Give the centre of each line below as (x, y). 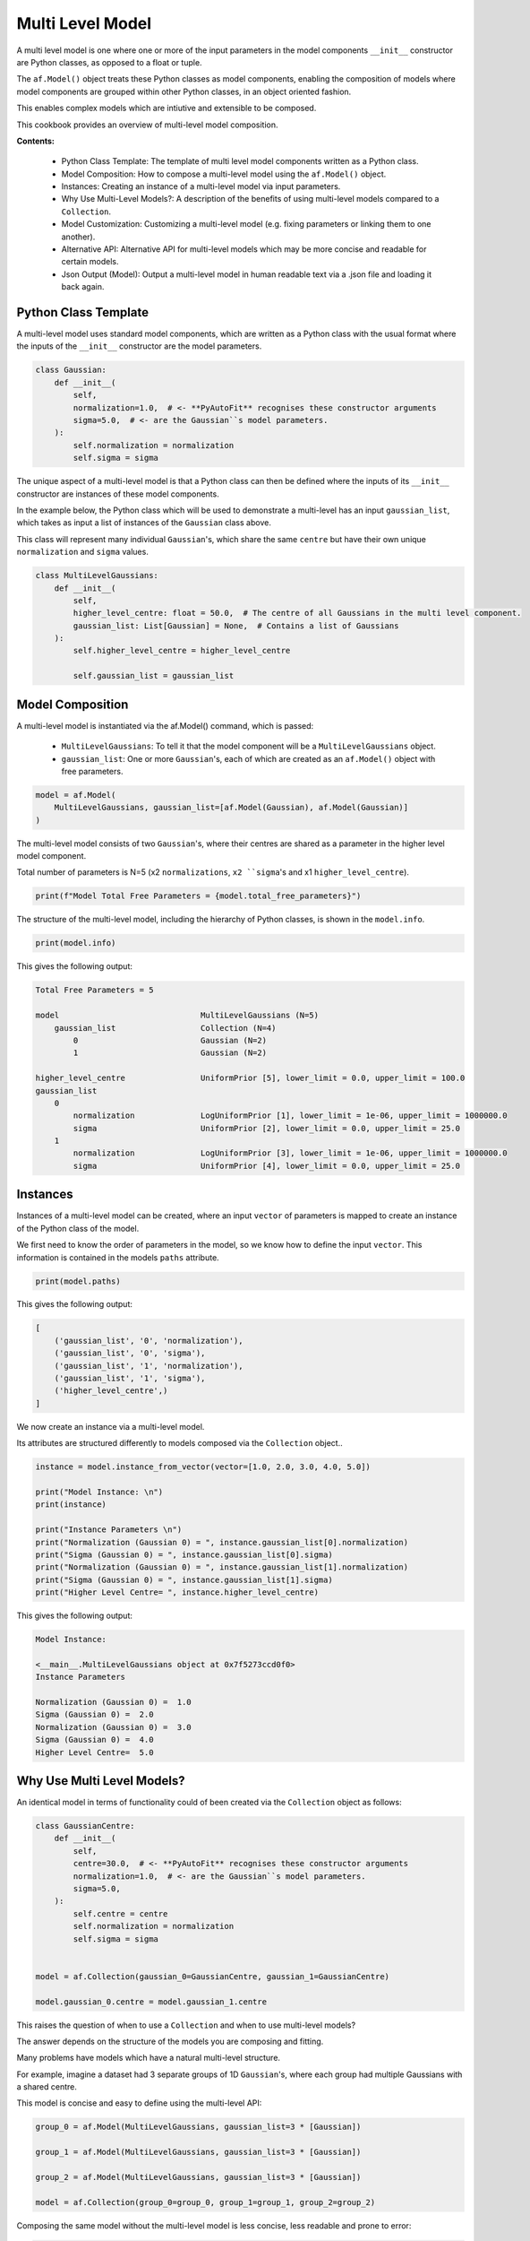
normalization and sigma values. (83, 552)
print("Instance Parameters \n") (109, 1530)
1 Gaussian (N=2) (170, 1053)
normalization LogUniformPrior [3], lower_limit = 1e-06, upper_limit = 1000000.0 (290, 1153)
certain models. (90, 262)
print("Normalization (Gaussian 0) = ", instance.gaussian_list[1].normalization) (222, 1567)
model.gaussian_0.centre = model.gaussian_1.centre (151, 2002)
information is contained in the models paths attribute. (118, 1257)
